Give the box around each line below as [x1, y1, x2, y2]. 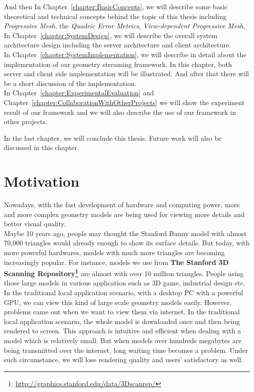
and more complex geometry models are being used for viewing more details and [4, 209, 245, 219]
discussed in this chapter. [4, 142, 79, 152]
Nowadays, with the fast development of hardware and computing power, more [4, 199, 240, 210]
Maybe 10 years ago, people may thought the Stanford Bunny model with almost [4, 228, 247, 238]
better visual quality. [4, 218, 66, 229]
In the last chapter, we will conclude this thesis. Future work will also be [4, 132, 222, 143]
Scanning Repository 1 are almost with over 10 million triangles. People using [4, 267, 244, 278]
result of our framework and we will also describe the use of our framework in [4, 107, 236, 117]
